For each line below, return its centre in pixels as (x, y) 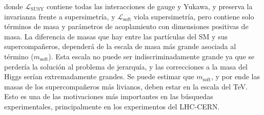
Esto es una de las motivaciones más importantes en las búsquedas (109, 96)
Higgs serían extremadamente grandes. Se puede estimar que (99, 76)
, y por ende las (235, 76)
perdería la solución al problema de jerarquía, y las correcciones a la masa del (126, 66)
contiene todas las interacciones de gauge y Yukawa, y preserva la (150, 6)
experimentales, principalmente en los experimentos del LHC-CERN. (112, 106)
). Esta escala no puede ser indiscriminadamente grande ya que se (151, 56)
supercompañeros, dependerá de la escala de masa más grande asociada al (120, 46)
